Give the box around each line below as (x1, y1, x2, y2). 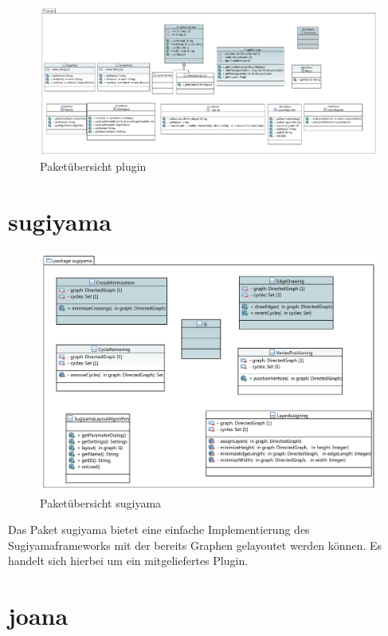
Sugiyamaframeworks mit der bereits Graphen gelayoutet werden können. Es (8, 536, 382, 553)
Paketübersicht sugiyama (40, 494, 162, 511)
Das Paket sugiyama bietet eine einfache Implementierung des (8, 521, 310, 538)
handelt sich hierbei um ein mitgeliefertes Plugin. (8, 552, 249, 569)
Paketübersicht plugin (40, 158, 147, 175)
